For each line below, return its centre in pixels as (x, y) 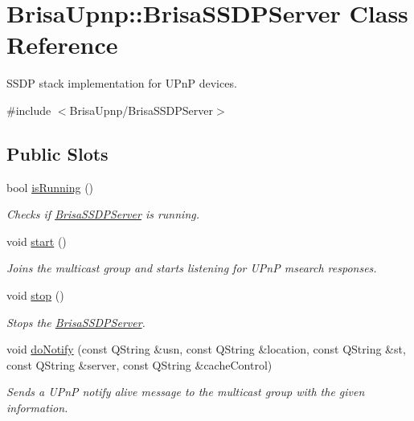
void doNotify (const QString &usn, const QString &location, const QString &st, (206, 349)
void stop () (35, 295)
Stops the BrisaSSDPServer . (76, 322)
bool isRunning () (50, 187)
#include (29, 110)
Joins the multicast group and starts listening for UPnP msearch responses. (192, 268)
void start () (37, 241)
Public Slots (57, 153)
